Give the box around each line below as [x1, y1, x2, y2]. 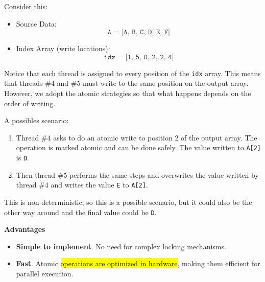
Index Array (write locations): [16, 43, 110, 54]
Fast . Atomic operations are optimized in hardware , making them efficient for [16, 258, 260, 269]
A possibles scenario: [4, 115, 69, 126]
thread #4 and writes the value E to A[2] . [16, 179, 148, 190]
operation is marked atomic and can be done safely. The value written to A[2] [16, 142, 261, 153]
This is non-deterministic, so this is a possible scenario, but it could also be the [4, 196, 252, 207]
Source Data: [16, 18, 57, 29]
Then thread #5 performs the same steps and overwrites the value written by [16, 169, 259, 180]
